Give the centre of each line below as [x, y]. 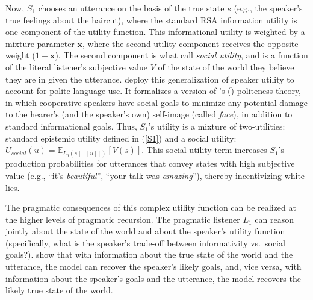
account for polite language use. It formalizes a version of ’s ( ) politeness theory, [153, 91]
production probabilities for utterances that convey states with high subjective [150, 164]
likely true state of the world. [59, 290]
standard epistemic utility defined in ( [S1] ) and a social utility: [121, 138]
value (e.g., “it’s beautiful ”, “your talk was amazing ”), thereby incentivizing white [155, 175]
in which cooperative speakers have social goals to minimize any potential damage [157, 102]
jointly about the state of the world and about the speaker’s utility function [145, 231]
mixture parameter [40, 43]
